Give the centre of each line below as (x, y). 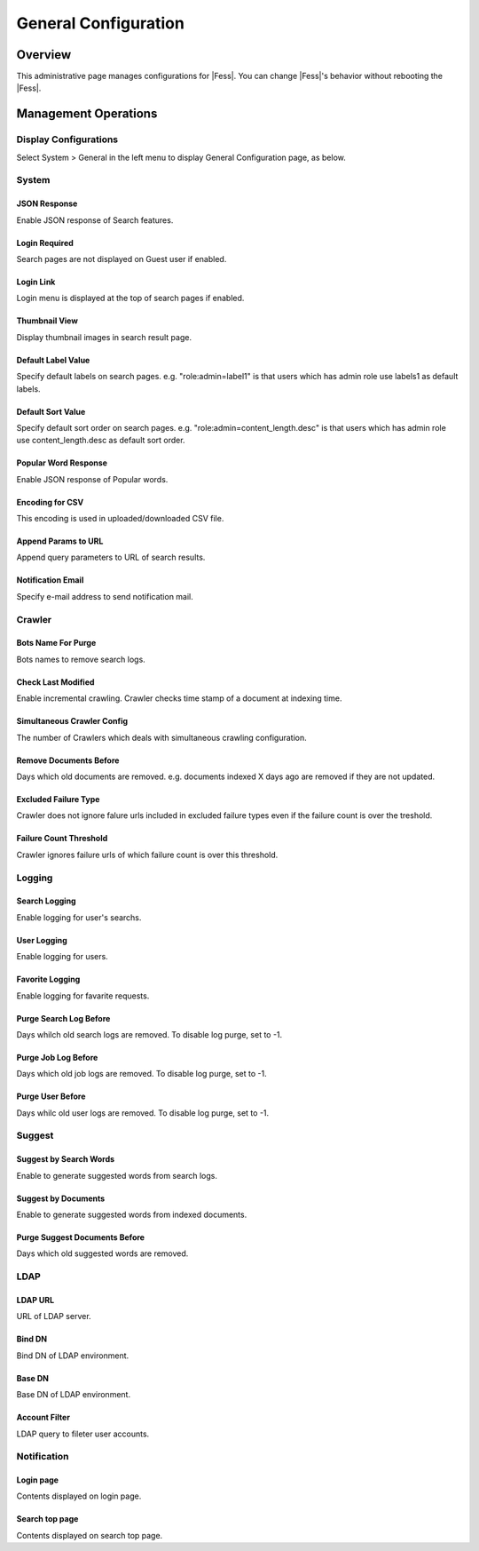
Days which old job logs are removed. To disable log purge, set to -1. (141, 1074)
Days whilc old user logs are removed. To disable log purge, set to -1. (143, 1113)
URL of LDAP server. (54, 1316)
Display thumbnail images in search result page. (104, 337)
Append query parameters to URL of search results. (111, 557)
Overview (44, 55)
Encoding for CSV (50, 502)
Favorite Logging (48, 979)
